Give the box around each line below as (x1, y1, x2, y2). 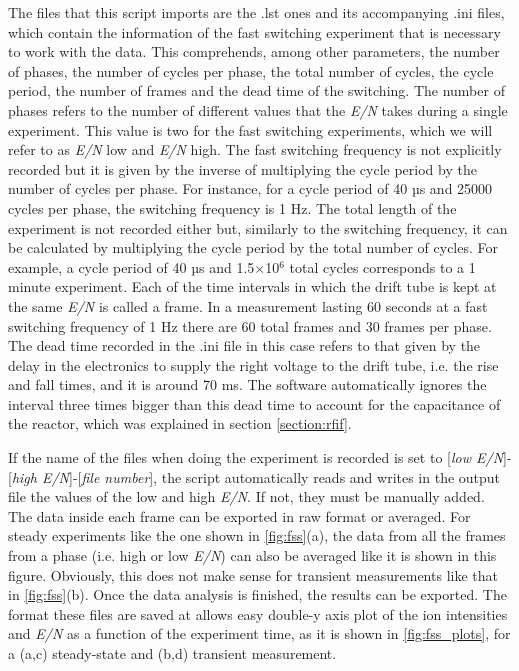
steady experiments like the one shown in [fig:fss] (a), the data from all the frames (8, 525, 506, 546)
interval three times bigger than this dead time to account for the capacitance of (8, 393, 501, 414)
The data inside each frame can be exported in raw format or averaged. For (8, 505, 471, 526)
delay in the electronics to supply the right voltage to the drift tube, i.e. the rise (8, 354, 499, 375)
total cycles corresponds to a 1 (289, 256, 476, 277)
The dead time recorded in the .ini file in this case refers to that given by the (8, 335, 481, 356)
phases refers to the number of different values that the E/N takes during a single (8, 99, 508, 120)
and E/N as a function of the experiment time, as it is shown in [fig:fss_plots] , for (8, 623, 511, 644)
